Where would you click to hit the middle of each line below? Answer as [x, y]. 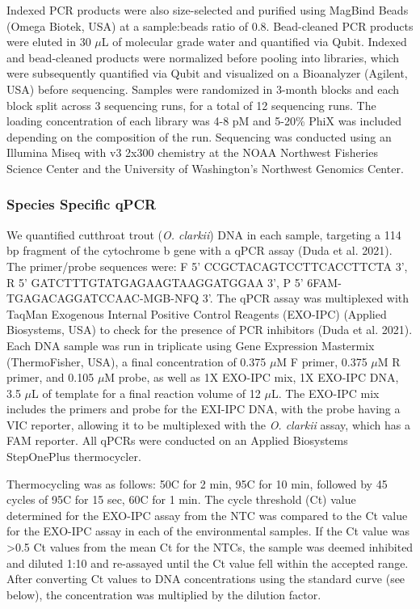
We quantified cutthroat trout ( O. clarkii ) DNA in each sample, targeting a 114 [204, 234]
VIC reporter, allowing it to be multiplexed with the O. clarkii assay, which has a [208, 424]
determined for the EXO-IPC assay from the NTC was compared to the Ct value [207, 515]
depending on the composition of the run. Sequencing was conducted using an [199, 136]
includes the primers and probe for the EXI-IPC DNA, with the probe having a [204, 409]
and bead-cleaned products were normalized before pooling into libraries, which [203, 57]
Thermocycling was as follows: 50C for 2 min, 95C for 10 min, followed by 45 [197, 483]
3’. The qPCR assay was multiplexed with [306, 298]
